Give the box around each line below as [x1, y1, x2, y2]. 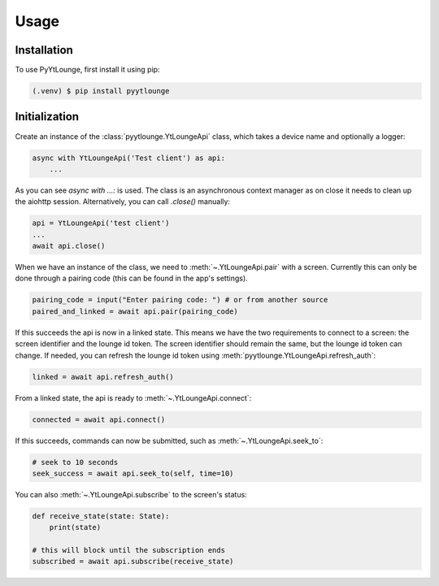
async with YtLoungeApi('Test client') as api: [32, 153, 225, 163]
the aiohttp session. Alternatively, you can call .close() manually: [15, 197, 231, 206]
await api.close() [32, 241, 106, 251]
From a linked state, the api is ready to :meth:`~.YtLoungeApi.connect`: [15, 393, 252, 402]
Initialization [15, 110, 80, 124]
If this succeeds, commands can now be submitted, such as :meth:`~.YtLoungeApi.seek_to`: [15, 436, 324, 445]
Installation [15, 43, 73, 57]
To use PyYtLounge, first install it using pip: [15, 65, 160, 75]
